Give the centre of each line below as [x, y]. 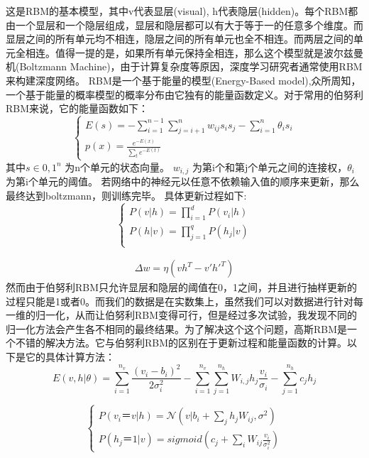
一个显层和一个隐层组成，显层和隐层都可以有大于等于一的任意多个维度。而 [189, 24]
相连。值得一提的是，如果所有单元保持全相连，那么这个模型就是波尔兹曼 [194, 52]
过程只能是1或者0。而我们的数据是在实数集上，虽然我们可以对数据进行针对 [180, 301]
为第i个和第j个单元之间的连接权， [270, 167]
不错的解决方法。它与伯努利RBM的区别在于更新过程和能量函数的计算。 [181, 343]
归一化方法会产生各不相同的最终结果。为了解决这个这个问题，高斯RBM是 [177, 328]
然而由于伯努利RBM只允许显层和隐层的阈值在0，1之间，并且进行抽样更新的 [182, 287]
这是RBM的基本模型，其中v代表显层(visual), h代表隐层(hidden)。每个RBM [177, 11]
